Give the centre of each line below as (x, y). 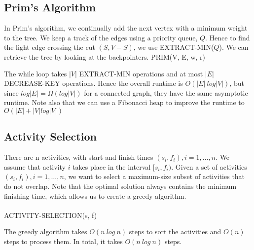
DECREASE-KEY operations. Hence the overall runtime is (93, 83)
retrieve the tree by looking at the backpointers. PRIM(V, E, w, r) (105, 56)
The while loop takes (36, 73)
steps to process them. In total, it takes (63, 241)
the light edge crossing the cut (50, 47)
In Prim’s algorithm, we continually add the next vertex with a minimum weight (126, 28)
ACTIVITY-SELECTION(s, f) (51, 215)
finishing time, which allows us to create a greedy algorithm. (95, 196)
